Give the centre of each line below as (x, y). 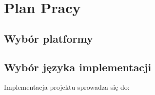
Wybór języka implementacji (78, 67)
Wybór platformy (48, 38)
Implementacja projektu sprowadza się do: (67, 87)
